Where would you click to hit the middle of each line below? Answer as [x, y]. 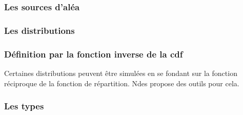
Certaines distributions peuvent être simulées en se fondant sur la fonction [121, 73]
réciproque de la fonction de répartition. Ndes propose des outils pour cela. [122, 83]
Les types [24, 106]
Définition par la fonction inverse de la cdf [94, 54]
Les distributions [39, 30]
